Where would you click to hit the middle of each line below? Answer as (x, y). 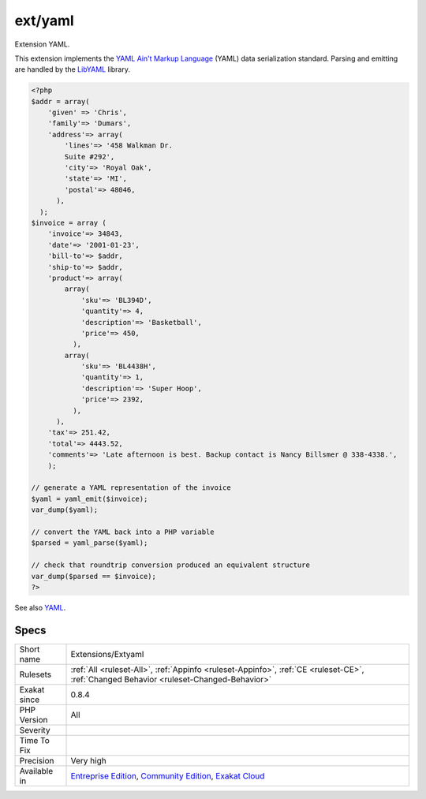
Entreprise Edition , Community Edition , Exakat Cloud (168, 775)
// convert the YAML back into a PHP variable (123, 532)
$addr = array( (60, 101)
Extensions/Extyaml (107, 654)
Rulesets (35, 674)
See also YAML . (40, 607)
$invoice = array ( (69, 223)
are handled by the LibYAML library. (72, 69)
